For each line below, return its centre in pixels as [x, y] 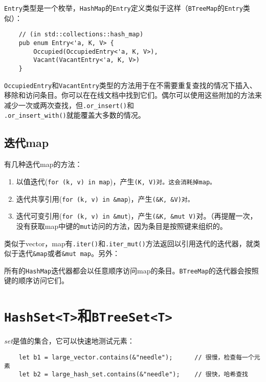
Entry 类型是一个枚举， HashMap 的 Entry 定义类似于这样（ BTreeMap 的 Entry [124, 8]
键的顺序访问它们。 [36, 280]
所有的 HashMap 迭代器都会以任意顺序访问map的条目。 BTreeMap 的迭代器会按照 [131, 270]
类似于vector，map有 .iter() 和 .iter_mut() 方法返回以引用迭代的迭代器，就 [129, 243]
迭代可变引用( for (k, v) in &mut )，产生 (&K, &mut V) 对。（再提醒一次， [137, 216]
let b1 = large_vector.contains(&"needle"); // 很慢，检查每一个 [136, 357]
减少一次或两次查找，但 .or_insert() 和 [69, 105]
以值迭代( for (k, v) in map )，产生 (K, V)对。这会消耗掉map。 [116, 181]
